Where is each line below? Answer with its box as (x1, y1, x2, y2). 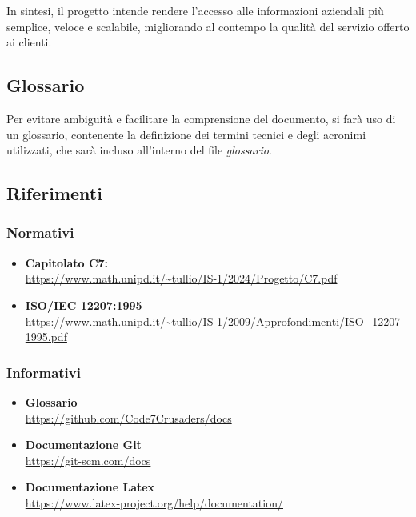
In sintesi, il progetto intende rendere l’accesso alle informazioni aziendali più (6, 2, 384, 18)
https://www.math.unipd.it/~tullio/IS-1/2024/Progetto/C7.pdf (25, 270, 338, 287)
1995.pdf (25, 328, 67, 345)
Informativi (6, 362, 81, 382)
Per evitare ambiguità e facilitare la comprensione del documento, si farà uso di (6, 110, 396, 126)
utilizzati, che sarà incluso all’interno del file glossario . (6, 142, 272, 158)
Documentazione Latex (25, 479, 155, 495)
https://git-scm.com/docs (25, 451, 151, 468)
